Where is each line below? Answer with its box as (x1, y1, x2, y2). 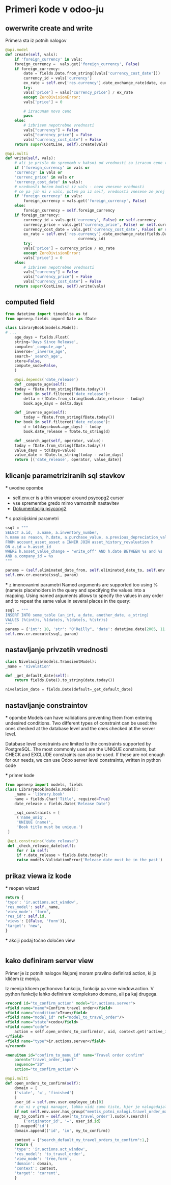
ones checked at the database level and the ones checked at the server (5, 726, 155, 731)
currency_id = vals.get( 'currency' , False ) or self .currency (23, 217, 156, 222)
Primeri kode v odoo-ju (5, 4, 104, 15)
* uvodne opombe (5, 485, 44, 491)
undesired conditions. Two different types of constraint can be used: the (5, 720, 157, 726)
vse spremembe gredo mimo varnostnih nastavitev (12, 500, 120, 506)
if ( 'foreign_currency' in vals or (14, 165, 90, 170)
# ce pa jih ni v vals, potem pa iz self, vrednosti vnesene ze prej (14, 189, 165, 194)
